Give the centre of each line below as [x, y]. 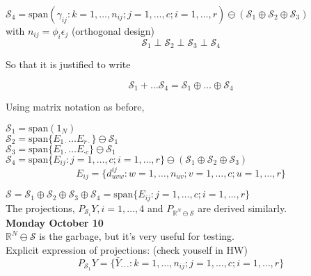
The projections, [40, 208]
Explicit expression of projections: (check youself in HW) [127, 250]
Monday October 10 [55, 222]
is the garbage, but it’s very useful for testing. [137, 236]
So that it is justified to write [68, 64]
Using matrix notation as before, [75, 107]
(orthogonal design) [113, 31]
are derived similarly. [242, 208]
